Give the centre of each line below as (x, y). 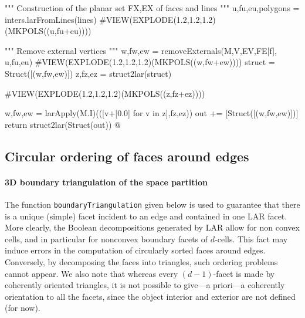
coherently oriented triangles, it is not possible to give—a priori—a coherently (145, 285)
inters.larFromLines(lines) (51, 19)
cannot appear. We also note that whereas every (91, 273)
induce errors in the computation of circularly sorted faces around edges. (135, 250)
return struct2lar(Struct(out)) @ (63, 124)
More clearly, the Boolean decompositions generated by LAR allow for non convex (152, 227)
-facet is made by (244, 273)
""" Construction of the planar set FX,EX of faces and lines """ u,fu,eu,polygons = (152, 8)
